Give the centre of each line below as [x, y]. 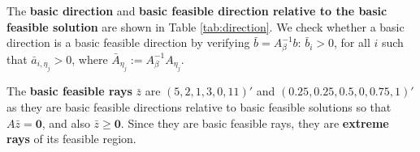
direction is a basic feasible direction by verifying [128, 42]
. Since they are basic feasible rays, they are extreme [255, 122]
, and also [66, 122]
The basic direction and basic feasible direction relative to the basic [197, 11]
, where [90, 59]
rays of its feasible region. [71, 139]
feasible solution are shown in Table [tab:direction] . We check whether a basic [206, 26]
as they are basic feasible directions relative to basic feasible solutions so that [199, 106]
